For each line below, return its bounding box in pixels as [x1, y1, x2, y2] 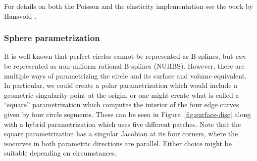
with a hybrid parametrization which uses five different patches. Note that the [4, 119, 241, 129]
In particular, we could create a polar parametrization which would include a [4, 80, 238, 90]
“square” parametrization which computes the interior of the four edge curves [4, 99, 239, 110]
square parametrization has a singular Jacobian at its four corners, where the [4, 128, 238, 139]
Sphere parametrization [4, 32, 100, 44]
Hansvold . [4, 10, 37, 21]
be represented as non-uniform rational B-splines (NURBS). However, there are [4, 61, 245, 71]
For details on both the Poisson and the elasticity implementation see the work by [4, 1, 253, 11]
